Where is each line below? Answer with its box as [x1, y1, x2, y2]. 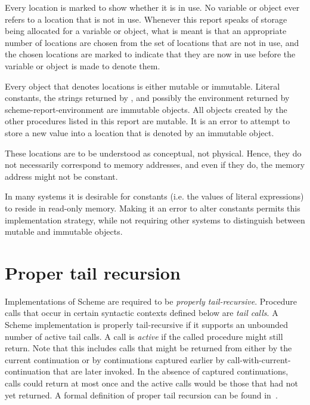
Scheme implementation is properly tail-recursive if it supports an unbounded [5, 318, 288, 330]
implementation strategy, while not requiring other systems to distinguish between [5, 213, 305, 226]
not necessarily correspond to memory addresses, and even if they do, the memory [5, 158, 305, 171]
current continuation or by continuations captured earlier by [5, 353, 225, 366]
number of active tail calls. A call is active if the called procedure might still [5, 330, 283, 342]
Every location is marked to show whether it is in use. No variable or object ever [5, 1, 300, 13]
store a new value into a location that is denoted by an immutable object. [5, 126, 274, 139]
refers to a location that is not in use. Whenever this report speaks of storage [5, 13, 287, 25]
